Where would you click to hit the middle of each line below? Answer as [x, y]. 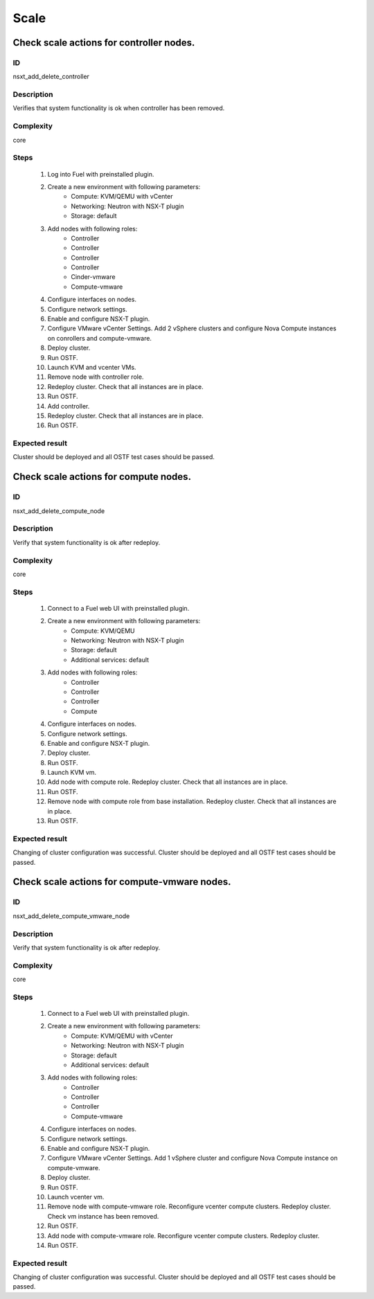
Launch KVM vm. [72, 773]
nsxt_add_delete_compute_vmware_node [71, 916]
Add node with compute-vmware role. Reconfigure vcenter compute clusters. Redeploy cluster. [184, 1235]
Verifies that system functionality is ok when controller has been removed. [119, 108]
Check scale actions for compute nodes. [102, 477]
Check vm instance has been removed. [103, 1216]
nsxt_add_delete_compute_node [59, 511]
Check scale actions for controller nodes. [104, 43]
